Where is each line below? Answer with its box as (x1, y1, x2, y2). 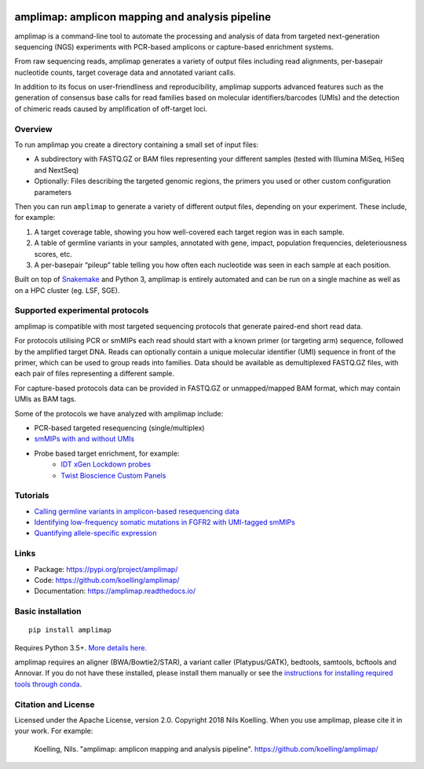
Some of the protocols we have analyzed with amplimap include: (14, 408, 224, 418)
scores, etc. (34, 249, 72, 258)
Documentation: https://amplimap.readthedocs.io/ (34, 586, 196, 596)
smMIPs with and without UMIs (34, 434, 135, 444)
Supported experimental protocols (14, 305, 149, 316)
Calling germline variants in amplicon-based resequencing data (34, 507, 239, 516)
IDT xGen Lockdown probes (60, 460, 152, 469)
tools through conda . (14, 679, 82, 689)
